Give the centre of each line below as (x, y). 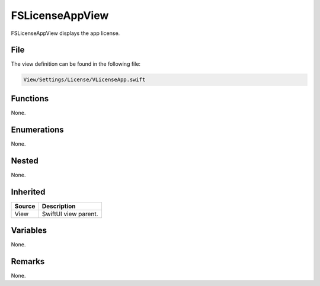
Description (59, 206)
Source (25, 206)
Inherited (28, 192)
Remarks (28, 261)
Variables (29, 231)
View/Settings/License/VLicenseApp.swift (84, 80)
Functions (30, 99)
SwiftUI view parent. (70, 214)
